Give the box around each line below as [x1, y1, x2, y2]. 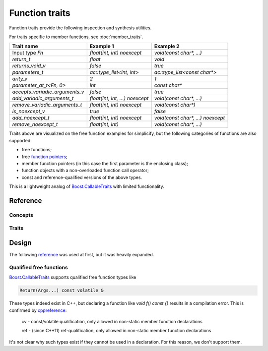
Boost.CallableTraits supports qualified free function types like [9, 274, 136, 280]
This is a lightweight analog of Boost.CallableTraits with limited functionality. [9, 183, 164, 189]
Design [9, 238, 32, 247]
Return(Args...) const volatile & [19, 288, 104, 293]
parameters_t [12, 69, 44, 76]
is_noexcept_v [12, 108, 45, 115]
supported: [9, 137, 32, 143]
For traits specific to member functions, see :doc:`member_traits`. [9, 34, 143, 40]
